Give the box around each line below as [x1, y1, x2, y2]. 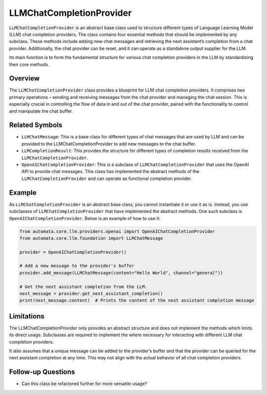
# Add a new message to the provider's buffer [19, 263, 134, 269]
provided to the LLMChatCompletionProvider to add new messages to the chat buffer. [21, 141, 196, 147]
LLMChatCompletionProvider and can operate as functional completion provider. [21, 176, 192, 181]
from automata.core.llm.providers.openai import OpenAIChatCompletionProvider [19, 228, 215, 234]
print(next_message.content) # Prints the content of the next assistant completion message [19, 298, 255, 304]
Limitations [9, 312, 44, 320]
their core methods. [9, 61, 49, 67]
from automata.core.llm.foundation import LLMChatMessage [19, 235, 163, 241]
